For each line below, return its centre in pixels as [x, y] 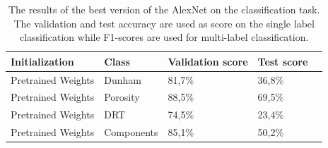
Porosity [122, 97]
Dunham [123, 79]
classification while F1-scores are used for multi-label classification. [164, 37]
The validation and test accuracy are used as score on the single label [164, 23]
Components [131, 132]
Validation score [208, 61]
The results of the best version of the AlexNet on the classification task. [164, 9]
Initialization [42, 61]
